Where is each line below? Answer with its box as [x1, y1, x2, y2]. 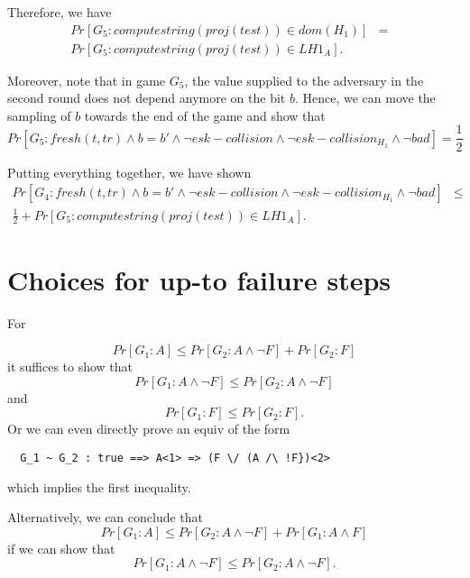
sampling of [7, 106, 71, 124]
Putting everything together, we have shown [7, 162, 252, 181]
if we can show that [7, 538, 115, 557]
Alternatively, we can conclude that [7, 508, 204, 527]
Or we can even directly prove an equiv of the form [7, 419, 290, 438]
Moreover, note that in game [7, 70, 166, 89]
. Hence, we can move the [294, 88, 436, 107]
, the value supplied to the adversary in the [184, 70, 424, 89]
